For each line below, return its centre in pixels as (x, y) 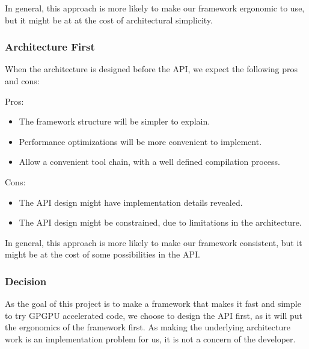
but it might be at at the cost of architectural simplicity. (109, 20)
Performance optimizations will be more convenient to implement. (140, 141)
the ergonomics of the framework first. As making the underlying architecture (148, 327)
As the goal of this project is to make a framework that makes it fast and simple (153, 304)
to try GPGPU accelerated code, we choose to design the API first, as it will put (154, 315)
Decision (26, 281)
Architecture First (50, 47)
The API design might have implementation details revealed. (131, 202)
